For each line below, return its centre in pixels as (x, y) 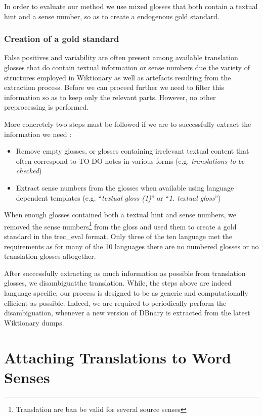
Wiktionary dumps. (34, 322)
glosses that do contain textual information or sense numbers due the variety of (127, 67)
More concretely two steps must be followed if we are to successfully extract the (128, 124)
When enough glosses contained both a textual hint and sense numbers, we (120, 215)
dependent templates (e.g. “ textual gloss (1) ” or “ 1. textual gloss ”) (118, 197)
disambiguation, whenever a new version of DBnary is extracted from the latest (127, 313)
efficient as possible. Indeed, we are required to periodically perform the (115, 303)
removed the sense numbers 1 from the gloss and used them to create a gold (120, 225)
